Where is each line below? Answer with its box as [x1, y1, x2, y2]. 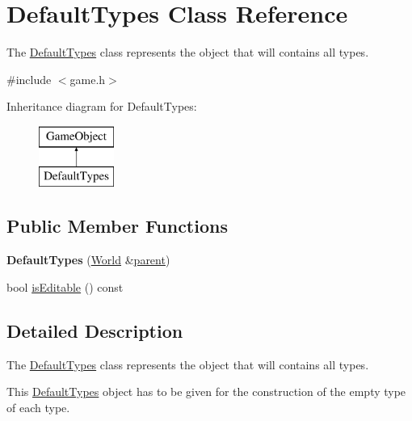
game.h [69, 70, 106, 87]
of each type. [6, 398, 70, 415]
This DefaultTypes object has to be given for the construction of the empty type [6, 383, 406, 400]
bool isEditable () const [6, 278, 124, 295]
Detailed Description [6, 318, 183, 343]
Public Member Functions [6, 213, 228, 238]
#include [6, 70, 52, 87]
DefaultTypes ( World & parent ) [6, 251, 170, 268]
